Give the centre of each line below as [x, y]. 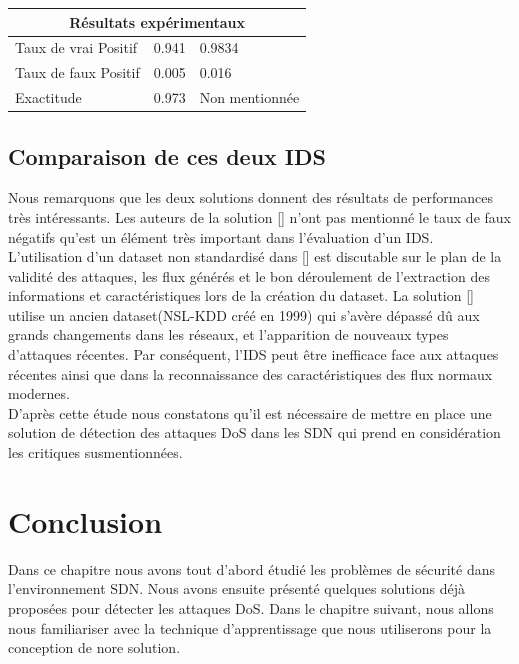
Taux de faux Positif [77, 72]
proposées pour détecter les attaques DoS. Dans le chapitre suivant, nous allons [251, 607]
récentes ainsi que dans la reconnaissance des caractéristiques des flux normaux [250, 373]
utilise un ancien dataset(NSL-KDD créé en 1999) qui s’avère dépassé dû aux [244, 314]
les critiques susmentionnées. [95, 452]
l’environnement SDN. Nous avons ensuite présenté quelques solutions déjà [236, 588]
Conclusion [85, 520]
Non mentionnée [249, 97]
